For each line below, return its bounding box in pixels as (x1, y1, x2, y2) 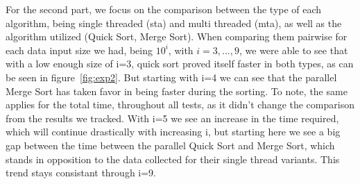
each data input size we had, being (6, 42, 153, 57)
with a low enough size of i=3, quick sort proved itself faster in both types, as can (6, 56, 354, 71)
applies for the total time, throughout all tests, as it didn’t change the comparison (6, 97, 354, 112)
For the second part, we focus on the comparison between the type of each (6, 2, 322, 16)
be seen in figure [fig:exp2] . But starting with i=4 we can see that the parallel (6, 69, 337, 84)
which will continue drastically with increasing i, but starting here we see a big (6, 124, 341, 139)
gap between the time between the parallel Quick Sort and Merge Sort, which (6, 137, 335, 152)
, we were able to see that (239, 42, 348, 57)
